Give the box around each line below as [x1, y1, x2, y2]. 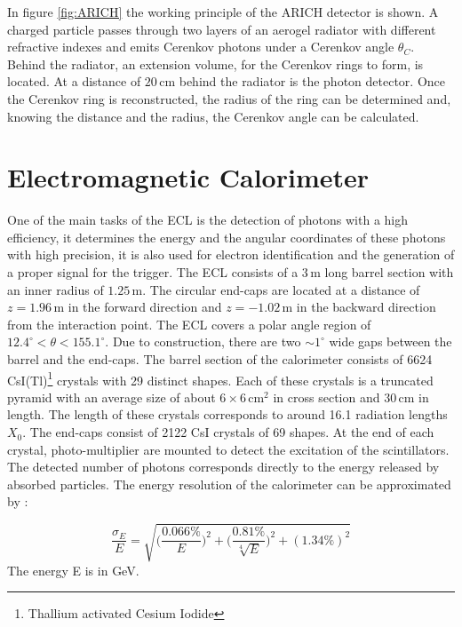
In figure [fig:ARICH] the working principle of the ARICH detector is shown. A [7, 3, 439, 20]
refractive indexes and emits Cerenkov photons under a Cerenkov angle [7, 37, 394, 56]
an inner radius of [7, 280, 104, 298]
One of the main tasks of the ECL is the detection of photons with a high [7, 210, 409, 229]
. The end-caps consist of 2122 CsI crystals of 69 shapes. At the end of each [22, 423, 434, 441]
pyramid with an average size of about [7, 387, 216, 406]
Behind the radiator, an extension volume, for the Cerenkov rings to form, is [7, 54, 424, 73]
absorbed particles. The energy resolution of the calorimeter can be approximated [7, 474, 451, 493]
